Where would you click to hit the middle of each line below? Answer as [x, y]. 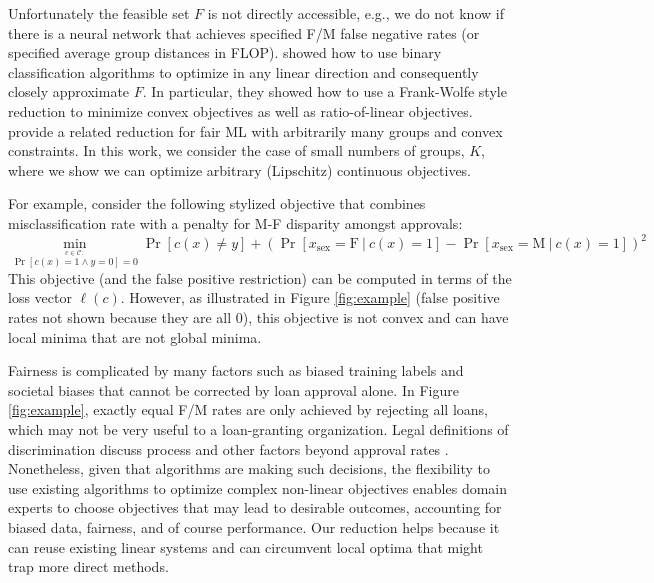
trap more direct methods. [88, 566]
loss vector [40, 297]
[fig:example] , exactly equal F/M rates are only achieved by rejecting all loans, [248, 409]
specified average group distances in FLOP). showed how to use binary [225, 52]
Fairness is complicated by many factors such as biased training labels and [236, 370]
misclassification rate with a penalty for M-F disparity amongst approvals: [235, 222]
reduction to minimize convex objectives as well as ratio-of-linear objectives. [240, 110]
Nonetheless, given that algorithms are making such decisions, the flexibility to [249, 468]
